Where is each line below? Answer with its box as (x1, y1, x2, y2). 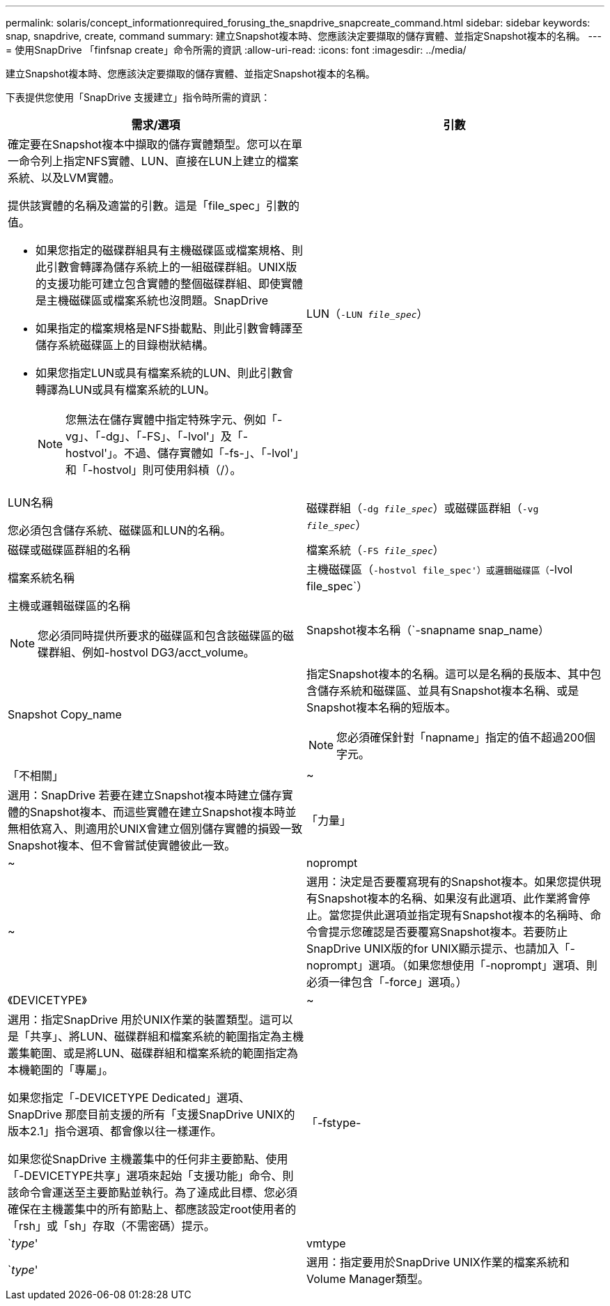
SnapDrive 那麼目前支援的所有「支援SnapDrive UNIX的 (8, 1107, 295, 1121)
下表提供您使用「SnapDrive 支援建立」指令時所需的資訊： (6, 91, 271, 103)
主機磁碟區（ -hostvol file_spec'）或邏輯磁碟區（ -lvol (306, 562, 573, 576)
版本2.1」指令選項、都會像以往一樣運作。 (8, 1124, 222, 1138)
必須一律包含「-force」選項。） (306, 975, 467, 989)
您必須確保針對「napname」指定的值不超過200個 (336, 730, 596, 744)
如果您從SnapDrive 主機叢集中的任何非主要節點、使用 (8, 1152, 288, 1166)
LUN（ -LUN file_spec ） (306, 307, 428, 321)
